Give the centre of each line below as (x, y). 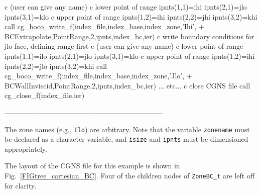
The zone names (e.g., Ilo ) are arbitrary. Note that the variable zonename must (127, 129)
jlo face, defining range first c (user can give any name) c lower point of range (124, 46)
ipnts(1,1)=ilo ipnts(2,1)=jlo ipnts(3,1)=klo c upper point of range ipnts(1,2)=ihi (130, 56)
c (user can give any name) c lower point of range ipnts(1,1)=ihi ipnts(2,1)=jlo (126, 7)
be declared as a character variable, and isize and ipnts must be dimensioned (126, 139)
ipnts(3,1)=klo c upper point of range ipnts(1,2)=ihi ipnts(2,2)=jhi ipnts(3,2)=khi (131, 16)
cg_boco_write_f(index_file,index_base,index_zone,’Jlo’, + (98, 76)
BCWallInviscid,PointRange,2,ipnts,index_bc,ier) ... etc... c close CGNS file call (127, 85)
